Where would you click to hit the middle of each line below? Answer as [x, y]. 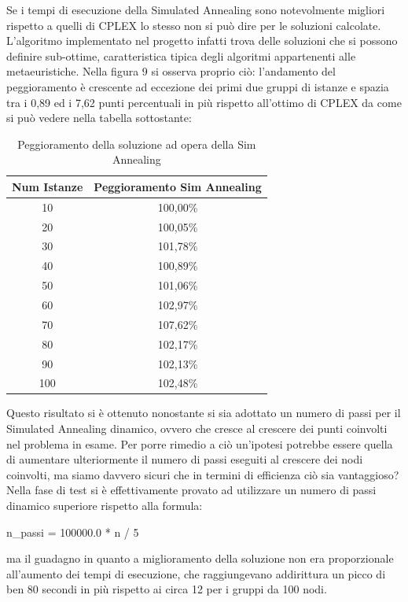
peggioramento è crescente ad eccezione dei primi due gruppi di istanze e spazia [198, 86]
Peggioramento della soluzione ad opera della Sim [137, 144]
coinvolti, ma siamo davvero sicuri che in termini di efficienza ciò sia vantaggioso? [203, 474]
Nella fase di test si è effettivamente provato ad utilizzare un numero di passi [191, 490]
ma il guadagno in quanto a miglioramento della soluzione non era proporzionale [200, 558]
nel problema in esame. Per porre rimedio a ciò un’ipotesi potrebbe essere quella [200, 443]
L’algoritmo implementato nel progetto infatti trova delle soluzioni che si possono [202, 41]
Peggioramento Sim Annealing [178, 186]
